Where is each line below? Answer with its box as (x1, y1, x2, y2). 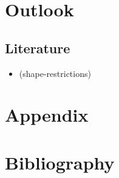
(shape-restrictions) (19, 67, 91, 79)
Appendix (5, 102, 89, 127)
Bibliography (5, 150, 115, 174)
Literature (5, 38, 70, 57)
